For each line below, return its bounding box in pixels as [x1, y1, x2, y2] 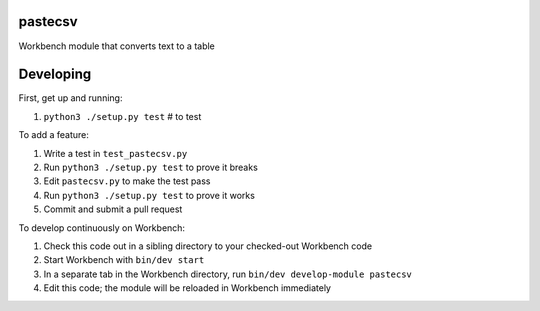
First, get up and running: [18, 92, 123, 104]
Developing [18, 66, 92, 83]
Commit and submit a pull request [43, 203, 183, 215]
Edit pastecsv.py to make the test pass [43, 175, 211, 187]
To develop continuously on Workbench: [18, 221, 185, 234]
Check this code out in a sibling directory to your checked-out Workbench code [43, 240, 373, 252]
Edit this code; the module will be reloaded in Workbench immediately [43, 282, 332, 294]
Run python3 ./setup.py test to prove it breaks [43, 161, 259, 173]
